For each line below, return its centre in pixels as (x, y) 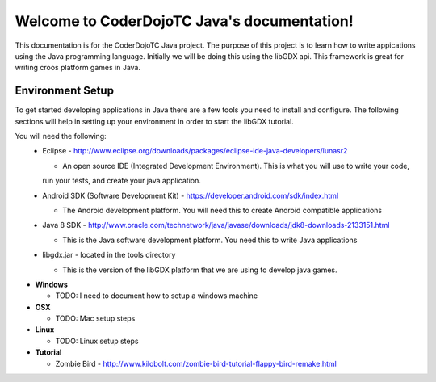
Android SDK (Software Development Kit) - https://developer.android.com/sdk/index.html (191, 195)
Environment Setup (65, 91)
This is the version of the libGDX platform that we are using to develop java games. (200, 270)
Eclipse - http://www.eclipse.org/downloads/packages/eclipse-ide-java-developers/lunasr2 (195, 151)
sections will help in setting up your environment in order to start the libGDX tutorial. (154, 121)
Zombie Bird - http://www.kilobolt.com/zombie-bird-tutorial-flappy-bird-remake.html (196, 363)
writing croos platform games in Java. (78, 68)
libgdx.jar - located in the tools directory (109, 255)
